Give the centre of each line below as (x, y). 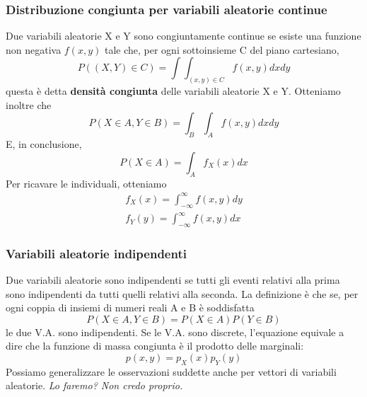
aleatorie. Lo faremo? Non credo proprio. (94, 385)
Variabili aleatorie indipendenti (96, 253)
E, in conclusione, (44, 144)
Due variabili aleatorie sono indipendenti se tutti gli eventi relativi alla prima (173, 280)
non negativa (34, 49)
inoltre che (29, 104)
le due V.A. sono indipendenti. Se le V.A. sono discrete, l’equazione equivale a (175, 332)
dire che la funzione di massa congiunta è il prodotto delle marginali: (155, 346)
